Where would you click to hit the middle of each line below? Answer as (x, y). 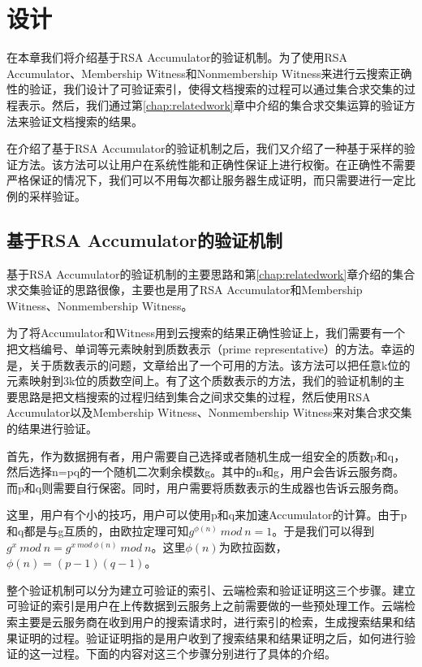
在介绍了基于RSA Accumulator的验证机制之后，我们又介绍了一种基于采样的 (205, 148)
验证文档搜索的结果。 (86, 121)
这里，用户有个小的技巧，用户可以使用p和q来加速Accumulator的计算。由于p (207, 515)
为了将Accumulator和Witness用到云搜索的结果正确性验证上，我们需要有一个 (206, 333)
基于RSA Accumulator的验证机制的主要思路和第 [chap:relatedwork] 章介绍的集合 (211, 273)
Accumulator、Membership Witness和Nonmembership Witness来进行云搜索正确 (209, 73)
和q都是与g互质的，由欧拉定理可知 (98, 530)
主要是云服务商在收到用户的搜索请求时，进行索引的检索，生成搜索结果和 (211, 621)
